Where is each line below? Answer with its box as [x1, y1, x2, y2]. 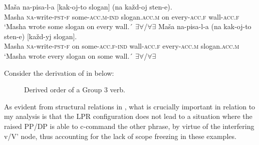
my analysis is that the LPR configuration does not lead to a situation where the [4, 111, 252, 121]
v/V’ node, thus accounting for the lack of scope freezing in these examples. [4, 130, 236, 141]
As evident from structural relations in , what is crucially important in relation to [4, 101, 255, 111]
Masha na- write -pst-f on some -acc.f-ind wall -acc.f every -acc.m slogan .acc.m [4, 41, 239, 51]
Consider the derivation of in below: [4, 67, 114, 78]
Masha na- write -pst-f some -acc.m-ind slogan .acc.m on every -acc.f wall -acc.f [4, 11, 239, 22]
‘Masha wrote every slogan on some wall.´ [4, 50, 133, 61]
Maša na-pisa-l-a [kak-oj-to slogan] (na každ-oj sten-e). [4, 2, 172, 12]
